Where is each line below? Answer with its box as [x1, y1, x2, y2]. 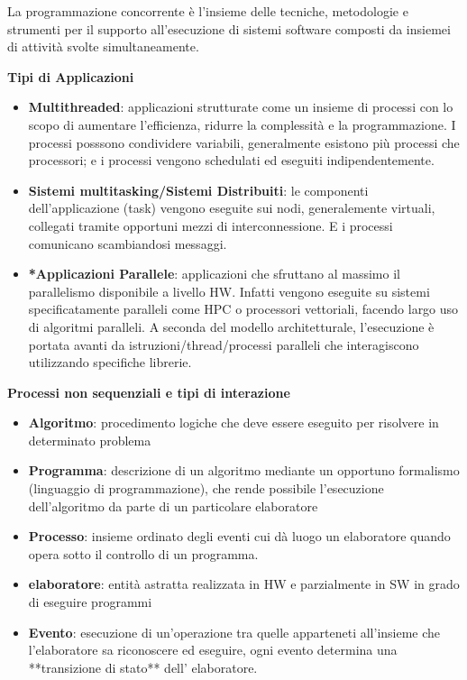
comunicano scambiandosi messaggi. [28, 234, 227, 253]
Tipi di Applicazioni [7, 67, 134, 86]
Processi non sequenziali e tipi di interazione [7, 382, 290, 401]
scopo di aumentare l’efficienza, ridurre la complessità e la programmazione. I [28, 115, 456, 133]
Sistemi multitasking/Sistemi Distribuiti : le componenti [28, 180, 369, 199]
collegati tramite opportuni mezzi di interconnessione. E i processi [28, 216, 393, 234]
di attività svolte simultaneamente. [7, 37, 199, 56]
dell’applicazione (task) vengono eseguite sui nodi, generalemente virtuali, [28, 198, 435, 217]
